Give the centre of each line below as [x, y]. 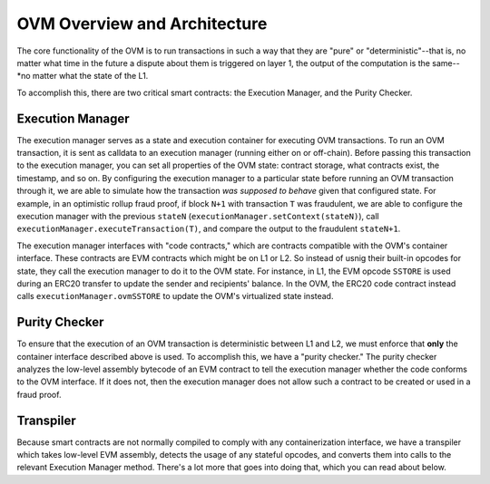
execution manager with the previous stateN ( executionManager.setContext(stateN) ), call [198, 216]
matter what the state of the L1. [90, 76]
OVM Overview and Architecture [142, 24]
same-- [446, 63]
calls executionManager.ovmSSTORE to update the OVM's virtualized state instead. [175, 296]
